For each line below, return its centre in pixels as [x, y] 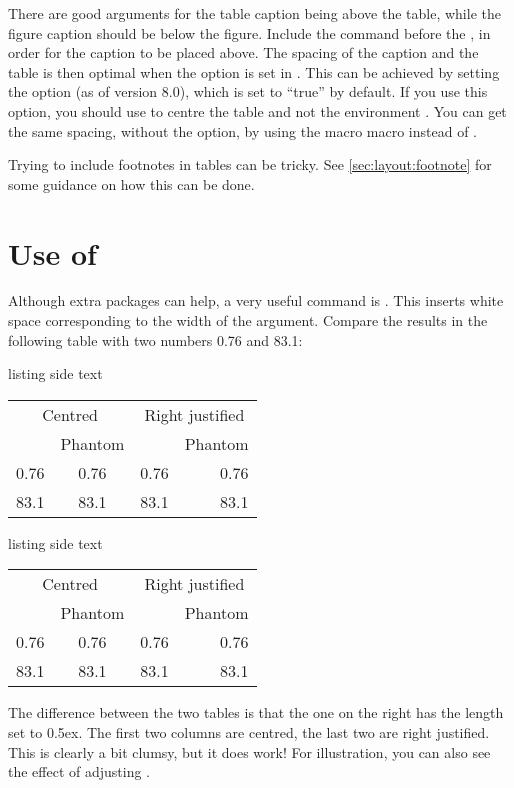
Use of [52, 252]
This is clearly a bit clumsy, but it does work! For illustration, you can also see [249, 751]
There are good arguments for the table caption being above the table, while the [254, 13]
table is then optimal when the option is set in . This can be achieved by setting [254, 71]
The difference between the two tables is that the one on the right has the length [256, 712]
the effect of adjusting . [79, 771]
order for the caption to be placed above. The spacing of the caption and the [243, 52]
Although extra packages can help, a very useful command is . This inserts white [256, 300]
